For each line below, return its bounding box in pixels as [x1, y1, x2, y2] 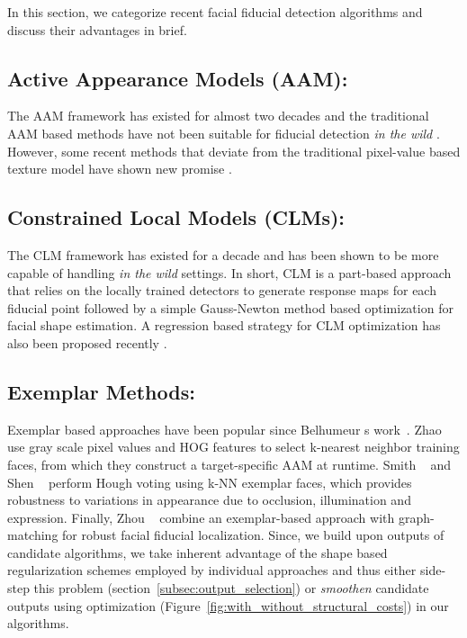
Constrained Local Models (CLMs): [7, 203, 346, 231]
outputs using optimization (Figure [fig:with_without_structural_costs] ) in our [7, 596, 449, 615]
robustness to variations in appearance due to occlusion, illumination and [7, 490, 411, 509]
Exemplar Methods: [7, 377, 195, 405]
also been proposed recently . [7, 333, 167, 352]
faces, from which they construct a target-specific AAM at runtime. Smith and [7, 454, 452, 473]
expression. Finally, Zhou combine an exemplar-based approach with [7, 508, 395, 526]
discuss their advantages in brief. [7, 20, 187, 39]
